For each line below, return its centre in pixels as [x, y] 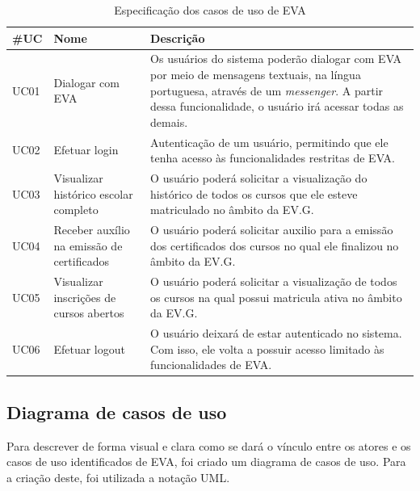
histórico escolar [93, 193]
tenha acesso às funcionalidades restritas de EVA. [273, 158]
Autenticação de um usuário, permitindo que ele [269, 142]
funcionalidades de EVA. [211, 365]
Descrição [178, 38]
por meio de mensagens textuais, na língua [256, 75]
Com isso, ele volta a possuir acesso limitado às [267, 348]
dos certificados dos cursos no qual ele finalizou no [275, 245]
